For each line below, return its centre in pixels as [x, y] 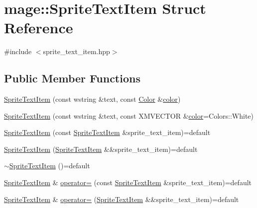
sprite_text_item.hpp [76, 51]
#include [18, 51]
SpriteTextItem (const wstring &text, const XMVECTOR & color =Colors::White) [129, 115]
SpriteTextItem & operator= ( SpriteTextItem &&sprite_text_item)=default [122, 199]
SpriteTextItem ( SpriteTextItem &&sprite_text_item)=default [101, 149]
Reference [39, 28]
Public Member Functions [72, 78]
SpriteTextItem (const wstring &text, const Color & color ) [92, 99]
